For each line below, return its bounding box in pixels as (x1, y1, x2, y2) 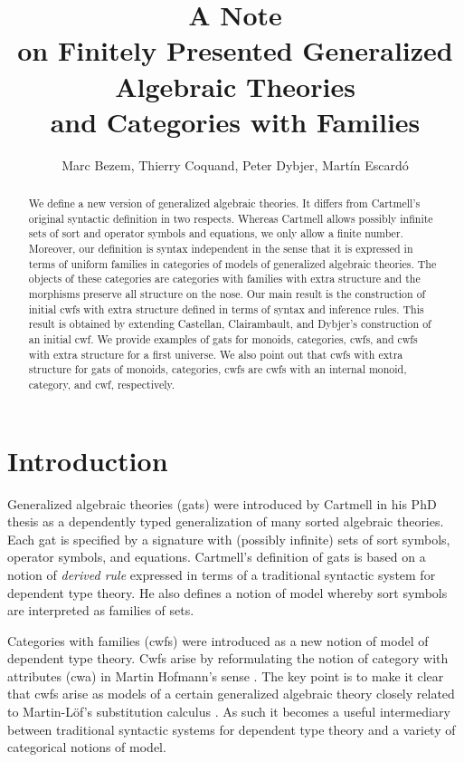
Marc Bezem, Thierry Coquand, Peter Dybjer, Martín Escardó (62, 155, 409, 174)
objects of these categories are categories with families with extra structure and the (28, 271, 421, 286)
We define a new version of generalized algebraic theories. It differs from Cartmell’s (28, 196, 421, 211)
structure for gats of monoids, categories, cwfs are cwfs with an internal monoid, (28, 362, 407, 377)
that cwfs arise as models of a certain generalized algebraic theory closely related (7, 684, 455, 703)
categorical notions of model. (7, 738, 166, 757)
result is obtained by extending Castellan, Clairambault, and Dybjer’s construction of (28, 316, 431, 332)
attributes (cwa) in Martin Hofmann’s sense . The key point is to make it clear (7, 666, 444, 685)
